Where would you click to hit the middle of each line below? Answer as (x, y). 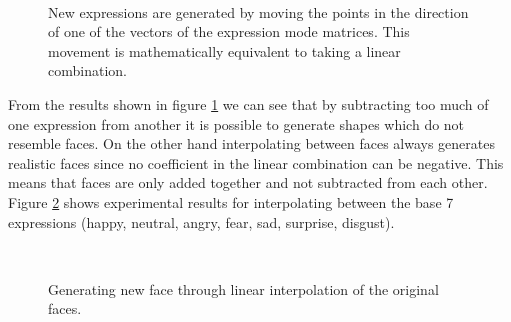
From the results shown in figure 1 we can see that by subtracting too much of (248, 103)
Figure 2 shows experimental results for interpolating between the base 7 (231, 201)
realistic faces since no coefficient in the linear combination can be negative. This (256, 162)
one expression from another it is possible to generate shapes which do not (236, 123)
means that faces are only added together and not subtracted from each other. (248, 182)
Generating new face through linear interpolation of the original (243, 288)
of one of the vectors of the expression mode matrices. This (229, 31)
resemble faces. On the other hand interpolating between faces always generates (251, 143)
